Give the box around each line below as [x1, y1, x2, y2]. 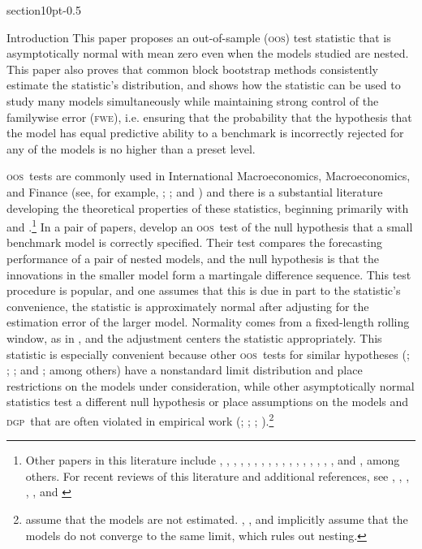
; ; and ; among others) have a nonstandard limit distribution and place [6, 361, 363, 378]
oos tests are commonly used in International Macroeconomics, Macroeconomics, [6, 167, 411, 184]
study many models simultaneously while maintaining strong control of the [6, 92, 379, 109]
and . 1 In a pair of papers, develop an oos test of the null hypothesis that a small [6, 216, 413, 235]
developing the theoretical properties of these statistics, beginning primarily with [6, 199, 409, 216]
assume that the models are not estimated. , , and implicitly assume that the [25, 510, 408, 527]
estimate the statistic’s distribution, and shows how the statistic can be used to [6, 76, 401, 93]
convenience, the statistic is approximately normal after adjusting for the [6, 297, 369, 314]
